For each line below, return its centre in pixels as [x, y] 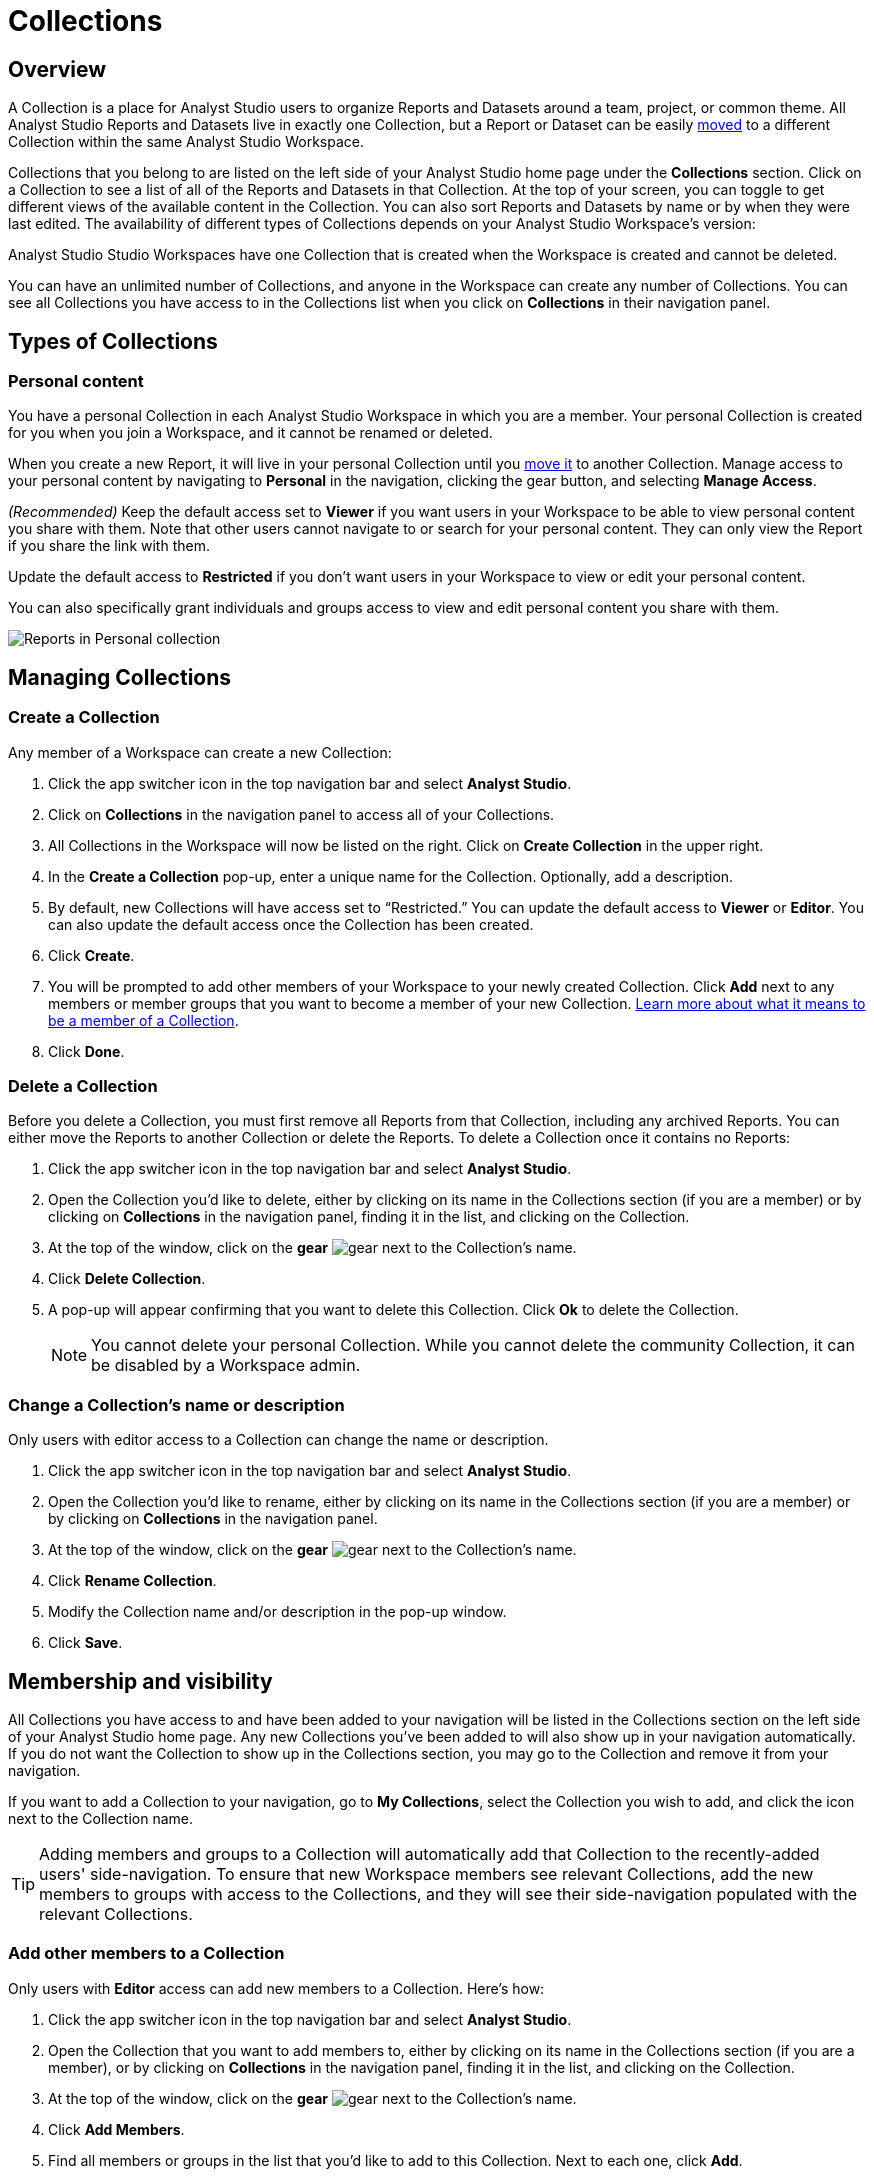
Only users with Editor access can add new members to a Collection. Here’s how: [276, 1988]
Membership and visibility [140, 1681]
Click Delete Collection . [127, 1279]
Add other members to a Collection [146, 1953]
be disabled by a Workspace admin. [226, 1365]
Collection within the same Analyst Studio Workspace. [186, 142]
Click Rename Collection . [132, 1581]
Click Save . [85, 1643]
